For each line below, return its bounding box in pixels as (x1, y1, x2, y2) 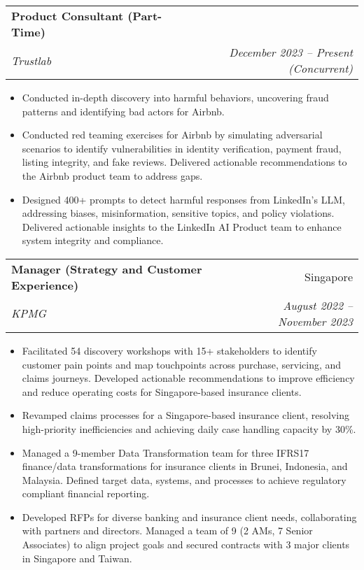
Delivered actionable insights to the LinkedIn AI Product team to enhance (22, 219, 342, 234)
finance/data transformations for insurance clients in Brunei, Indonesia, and (22, 459, 348, 473)
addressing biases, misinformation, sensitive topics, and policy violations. (22, 206, 335, 220)
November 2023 (278, 313, 353, 329)
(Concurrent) (288, 60, 353, 76)
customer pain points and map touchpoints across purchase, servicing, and (22, 357, 342, 371)
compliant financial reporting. (22, 486, 150, 501)
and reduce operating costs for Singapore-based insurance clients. (22, 384, 302, 399)
